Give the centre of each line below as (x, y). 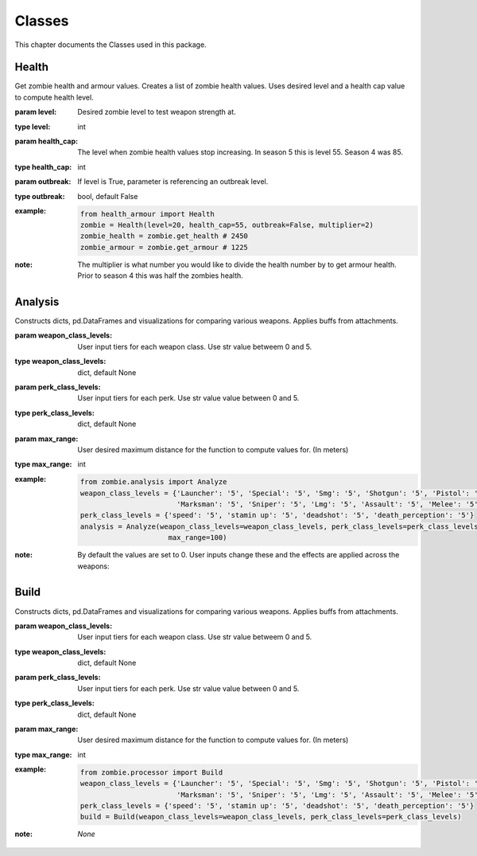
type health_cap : (43, 166)
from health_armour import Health (147, 214)
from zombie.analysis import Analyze (153, 482)
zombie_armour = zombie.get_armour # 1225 (164, 247)
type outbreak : (40, 196)
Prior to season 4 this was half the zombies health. (161, 276)
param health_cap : (47, 141)
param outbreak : (43, 182)
